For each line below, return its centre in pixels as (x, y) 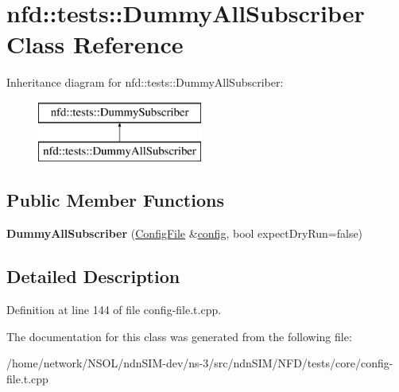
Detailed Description (93, 276)
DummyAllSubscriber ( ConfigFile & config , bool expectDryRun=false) (185, 233)
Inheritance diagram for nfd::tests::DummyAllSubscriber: (145, 82)
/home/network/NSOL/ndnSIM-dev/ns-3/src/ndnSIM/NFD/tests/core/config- (200, 363)
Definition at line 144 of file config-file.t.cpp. (114, 310)
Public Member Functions (115, 200)
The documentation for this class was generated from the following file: (179, 336)
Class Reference (95, 44)
